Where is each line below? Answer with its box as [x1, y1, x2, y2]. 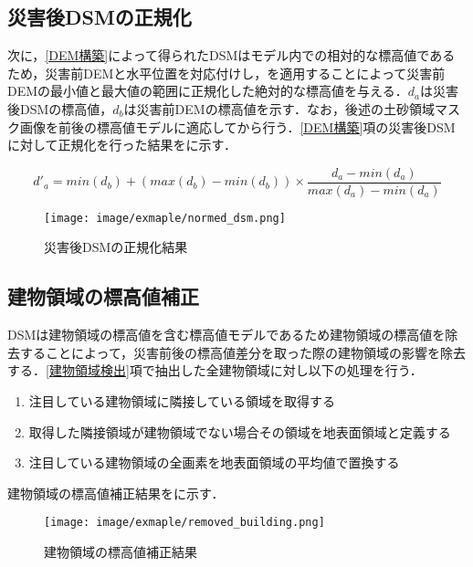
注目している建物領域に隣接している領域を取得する [28, 392, 335, 411]
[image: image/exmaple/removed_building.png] [44, 516, 325, 530]
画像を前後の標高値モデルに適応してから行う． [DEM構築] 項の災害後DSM [19, 117, 456, 136]
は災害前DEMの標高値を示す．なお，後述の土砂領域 [123, 99, 436, 118]
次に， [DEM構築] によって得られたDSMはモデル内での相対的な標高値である [7, 46, 456, 65]
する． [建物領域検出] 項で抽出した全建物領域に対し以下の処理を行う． [7, 361, 423, 380]
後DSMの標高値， [7, 99, 113, 118]
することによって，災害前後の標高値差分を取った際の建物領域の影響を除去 [19, 342, 466, 362]
